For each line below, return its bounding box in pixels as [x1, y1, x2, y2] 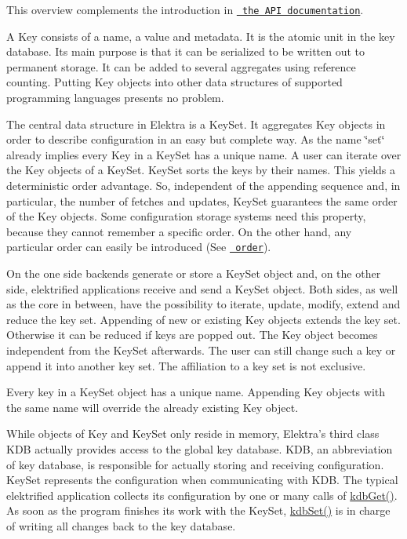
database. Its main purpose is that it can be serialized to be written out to [6, 43, 365, 60]
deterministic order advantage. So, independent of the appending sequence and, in [6, 177, 401, 193]
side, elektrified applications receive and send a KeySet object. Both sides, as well [6, 280, 398, 297]
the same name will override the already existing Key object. [6, 399, 299, 415]
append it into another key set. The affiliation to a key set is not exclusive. [6, 357, 366, 373]
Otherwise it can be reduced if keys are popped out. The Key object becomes [6, 326, 378, 343]
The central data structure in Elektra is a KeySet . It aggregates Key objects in [6, 115, 386, 132]
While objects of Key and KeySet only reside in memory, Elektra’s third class [6, 425, 380, 442]
